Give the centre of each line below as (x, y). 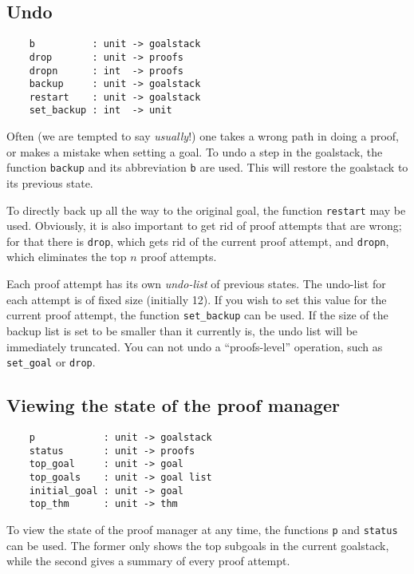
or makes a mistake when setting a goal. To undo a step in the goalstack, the (195, 151)
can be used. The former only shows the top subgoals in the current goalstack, (198, 545)
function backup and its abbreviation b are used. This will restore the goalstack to (207, 167)
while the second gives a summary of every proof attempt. (148, 561)
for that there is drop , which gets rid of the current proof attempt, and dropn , (198, 241)
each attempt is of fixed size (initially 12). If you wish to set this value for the (197, 299)
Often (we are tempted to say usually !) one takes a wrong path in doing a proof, (203, 136)
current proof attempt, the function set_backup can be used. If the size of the (197, 315)
